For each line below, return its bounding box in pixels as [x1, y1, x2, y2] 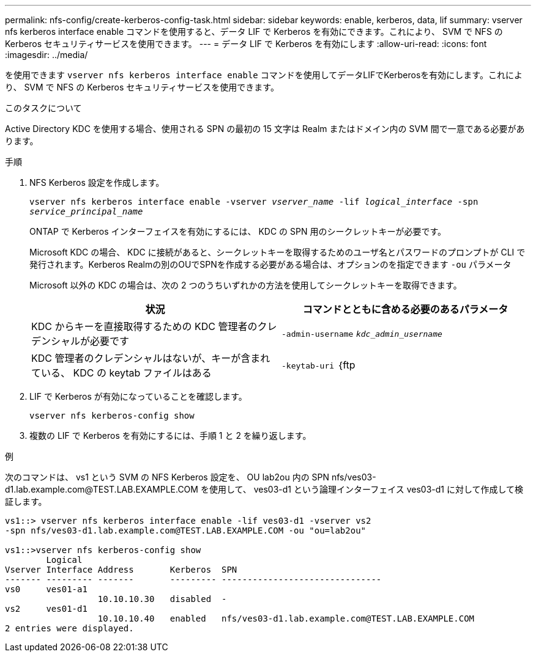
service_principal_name [29, 207, 143, 216]
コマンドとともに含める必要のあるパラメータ [302, 303, 508, 315]
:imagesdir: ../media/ [5, 50, 88, 60]
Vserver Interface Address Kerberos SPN [5, 565, 237, 574]
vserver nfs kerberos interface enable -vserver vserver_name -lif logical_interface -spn [29, 197, 478, 207]
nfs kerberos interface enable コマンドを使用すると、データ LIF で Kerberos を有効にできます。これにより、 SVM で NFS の [5, 26, 503, 37]
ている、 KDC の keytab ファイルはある [31, 367, 212, 379]
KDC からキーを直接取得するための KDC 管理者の [31, 320, 258, 332]
